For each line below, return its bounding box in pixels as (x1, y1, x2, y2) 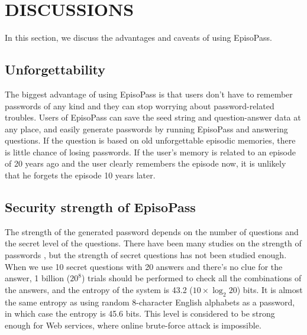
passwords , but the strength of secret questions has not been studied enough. (5, 249, 287, 261)
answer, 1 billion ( (5, 272, 70, 284)
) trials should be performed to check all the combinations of (81, 272, 302, 284)
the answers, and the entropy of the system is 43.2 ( (5, 283, 193, 295)
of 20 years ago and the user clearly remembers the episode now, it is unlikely (5, 157, 286, 170)
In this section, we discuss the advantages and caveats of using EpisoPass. (5, 31, 272, 44)
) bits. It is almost (237, 283, 303, 295)
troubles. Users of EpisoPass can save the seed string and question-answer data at (5, 111, 301, 123)
